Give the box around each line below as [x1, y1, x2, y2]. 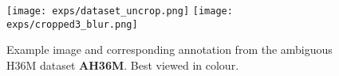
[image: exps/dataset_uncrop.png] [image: [6, 6, 233, 17]
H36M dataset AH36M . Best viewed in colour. [6, 56, 239, 73]
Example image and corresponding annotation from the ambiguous [6, 41, 333, 58]
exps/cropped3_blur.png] [6, 18, 138, 30]
